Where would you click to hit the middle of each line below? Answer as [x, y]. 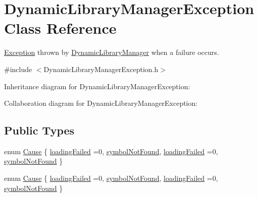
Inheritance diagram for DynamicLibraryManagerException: [97, 86]
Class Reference [60, 28]
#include [18, 69]
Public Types [39, 130]
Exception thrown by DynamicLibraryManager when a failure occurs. [112, 52]
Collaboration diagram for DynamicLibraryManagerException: [101, 103]
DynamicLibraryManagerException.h [101, 69]
